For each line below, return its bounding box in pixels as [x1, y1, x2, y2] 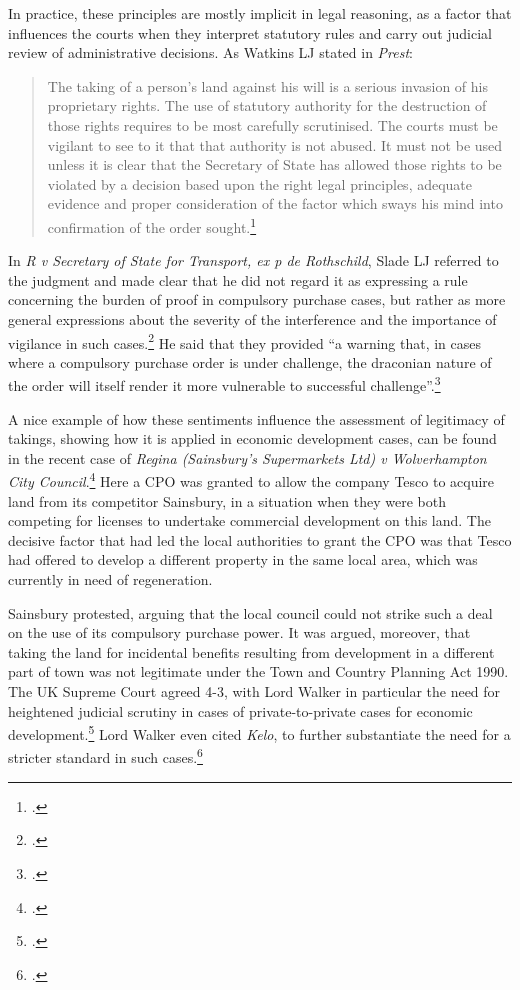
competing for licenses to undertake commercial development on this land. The [8, 510, 491, 531]
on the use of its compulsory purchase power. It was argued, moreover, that [8, 622, 471, 643]
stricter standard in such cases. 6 [8, 744, 203, 768]
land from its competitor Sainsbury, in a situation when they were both [8, 490, 446, 511]
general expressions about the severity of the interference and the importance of [8, 308, 497, 329]
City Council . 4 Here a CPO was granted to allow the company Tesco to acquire [8, 468, 495, 492]
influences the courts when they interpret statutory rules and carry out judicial [8, 22, 493, 43]
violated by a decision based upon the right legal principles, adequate [47, 173, 473, 194]
